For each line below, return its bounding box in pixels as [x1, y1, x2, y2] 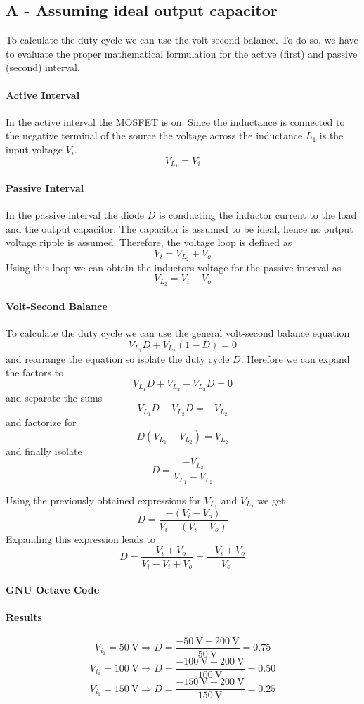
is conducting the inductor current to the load [158, 207, 357, 222]
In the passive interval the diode [6, 207, 144, 222]
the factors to [6, 365, 64, 380]
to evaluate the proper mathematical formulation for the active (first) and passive [6, 46, 358, 60]
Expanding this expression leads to [6, 531, 155, 546]
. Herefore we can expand [240, 351, 350, 366]
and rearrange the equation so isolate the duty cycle [6, 351, 230, 366]
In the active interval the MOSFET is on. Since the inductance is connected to [6, 114, 345, 129]
